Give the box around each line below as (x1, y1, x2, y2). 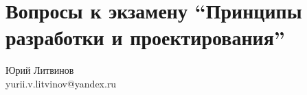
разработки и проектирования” (5, 23, 285, 51)
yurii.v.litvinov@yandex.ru (5, 76, 117, 90)
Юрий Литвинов (5, 63, 74, 77)
